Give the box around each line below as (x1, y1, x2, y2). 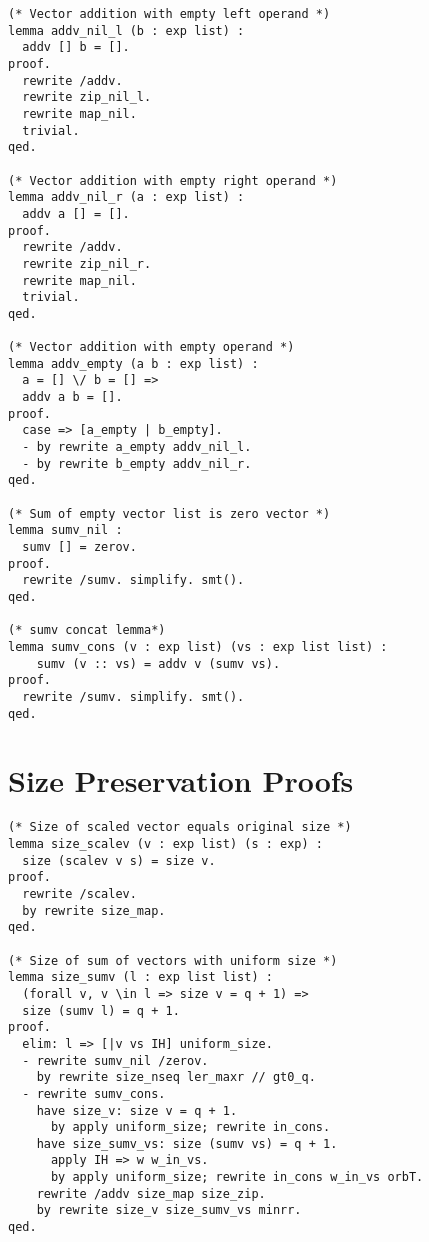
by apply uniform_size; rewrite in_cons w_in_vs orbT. (50, 1170, 424, 1185)
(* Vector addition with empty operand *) (8, 340, 295, 355)
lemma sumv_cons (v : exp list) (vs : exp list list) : (8, 639, 388, 654)
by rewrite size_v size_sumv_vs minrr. (36, 1203, 302, 1218)
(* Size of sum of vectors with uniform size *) (8, 953, 338, 968)
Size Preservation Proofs (8, 760, 354, 801)
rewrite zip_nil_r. (22, 256, 152, 271)
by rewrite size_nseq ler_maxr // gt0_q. (36, 1070, 316, 1085)
